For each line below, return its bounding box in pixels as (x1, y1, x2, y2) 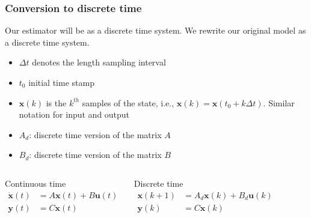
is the (46, 96, 67, 109)
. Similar (263, 96, 295, 109)
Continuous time (5, 177, 66, 189)
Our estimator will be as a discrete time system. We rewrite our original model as (5, 24, 306, 37)
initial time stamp (28, 76, 94, 88)
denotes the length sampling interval (32, 56, 166, 68)
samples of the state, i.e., (82, 96, 174, 109)
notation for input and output (19, 108, 130, 121)
